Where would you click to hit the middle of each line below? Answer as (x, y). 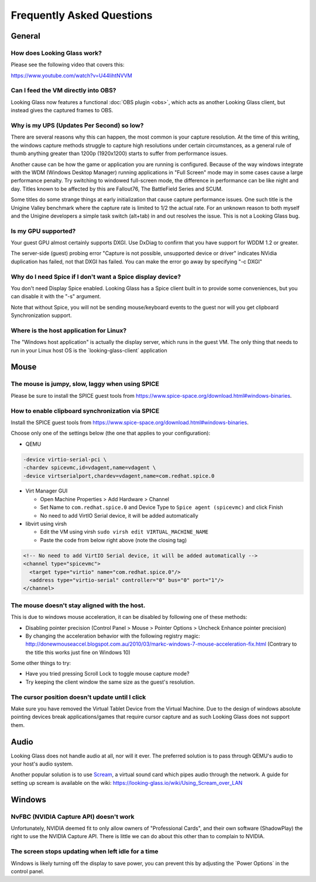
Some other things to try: (41, 663)
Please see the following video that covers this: (68, 65)
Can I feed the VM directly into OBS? (63, 91)
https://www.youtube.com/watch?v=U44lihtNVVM (72, 75)
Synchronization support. (41, 315)
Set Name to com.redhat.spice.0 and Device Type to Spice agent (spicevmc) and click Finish (162, 507)
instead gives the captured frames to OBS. (62, 111)
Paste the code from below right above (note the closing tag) (114, 540)
